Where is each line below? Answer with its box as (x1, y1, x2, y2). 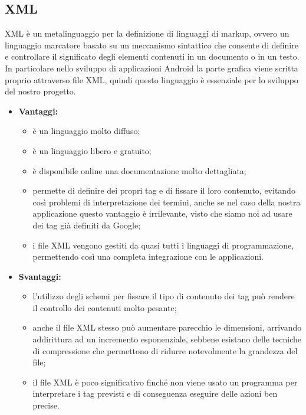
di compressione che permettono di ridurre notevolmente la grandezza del (32, 344, 298, 357)
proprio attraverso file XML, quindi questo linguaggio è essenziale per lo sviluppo (5, 73, 298, 86)
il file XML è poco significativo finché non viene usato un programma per (32, 375, 298, 388)
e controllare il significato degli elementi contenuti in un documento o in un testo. (5, 50, 300, 63)
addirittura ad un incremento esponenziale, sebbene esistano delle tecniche (32, 333, 302, 345)
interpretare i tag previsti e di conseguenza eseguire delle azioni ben (32, 387, 278, 400)
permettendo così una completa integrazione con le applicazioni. (32, 250, 264, 263)
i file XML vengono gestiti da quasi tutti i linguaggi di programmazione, (32, 238, 294, 251)
